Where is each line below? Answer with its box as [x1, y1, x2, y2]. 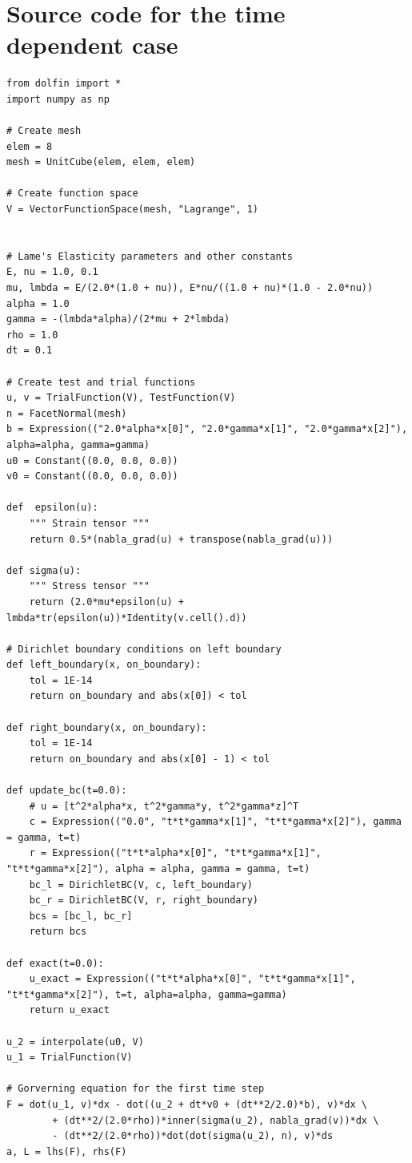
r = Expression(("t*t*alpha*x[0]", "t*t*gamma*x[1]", [29, 847, 322, 859]
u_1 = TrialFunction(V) [6, 1052, 133, 1064]
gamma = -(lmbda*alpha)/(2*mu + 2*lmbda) [6, 313, 230, 325]
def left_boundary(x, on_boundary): [6, 659, 202, 671]
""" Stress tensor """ [29, 580, 150, 592]
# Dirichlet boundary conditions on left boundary [6, 643, 282, 655]
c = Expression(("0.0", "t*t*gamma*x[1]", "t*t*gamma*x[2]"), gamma [29, 816, 402, 828]
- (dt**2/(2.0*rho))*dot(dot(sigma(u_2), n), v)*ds [52, 1130, 334, 1142]
